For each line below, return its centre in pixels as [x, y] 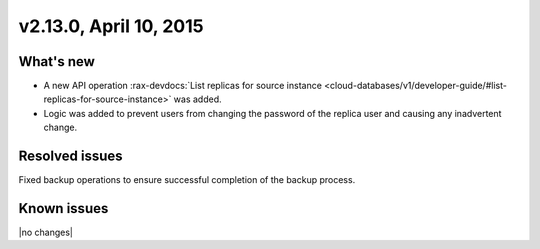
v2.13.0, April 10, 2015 [111, 26]
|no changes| [46, 232]
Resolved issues [71, 156]
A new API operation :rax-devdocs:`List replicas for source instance [182, 86]
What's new [56, 61]
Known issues [63, 208]
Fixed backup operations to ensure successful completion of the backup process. [187, 180]
